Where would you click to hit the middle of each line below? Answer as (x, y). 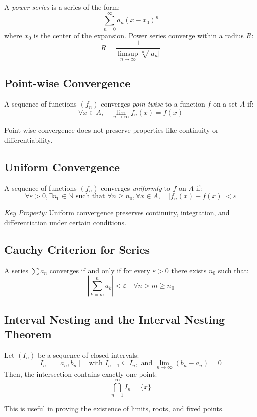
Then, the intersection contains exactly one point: (81, 374)
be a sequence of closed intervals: (89, 354)
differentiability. (28, 139)
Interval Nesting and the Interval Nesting (115, 319)
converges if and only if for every (100, 270)
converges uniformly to (136, 188)
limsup (128, 54)
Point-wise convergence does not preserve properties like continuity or (111, 130)
